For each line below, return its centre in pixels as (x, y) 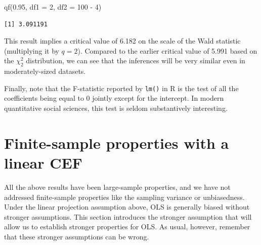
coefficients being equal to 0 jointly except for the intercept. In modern (114, 98)
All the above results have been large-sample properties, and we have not (117, 187)
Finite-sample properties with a (117, 142)
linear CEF (43, 162)
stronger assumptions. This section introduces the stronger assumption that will (128, 216)
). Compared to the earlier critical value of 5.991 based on (167, 50)
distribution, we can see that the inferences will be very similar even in (136, 60)
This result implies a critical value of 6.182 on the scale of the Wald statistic (122, 41)
